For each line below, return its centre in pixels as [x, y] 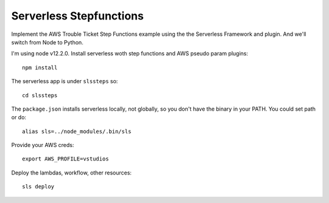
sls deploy [38, 187]
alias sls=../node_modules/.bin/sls [77, 131]
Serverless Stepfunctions [78, 16]
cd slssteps [40, 95]
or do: [19, 117]
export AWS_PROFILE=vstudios [65, 159]
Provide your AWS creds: [43, 145]
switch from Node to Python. [47, 42]
